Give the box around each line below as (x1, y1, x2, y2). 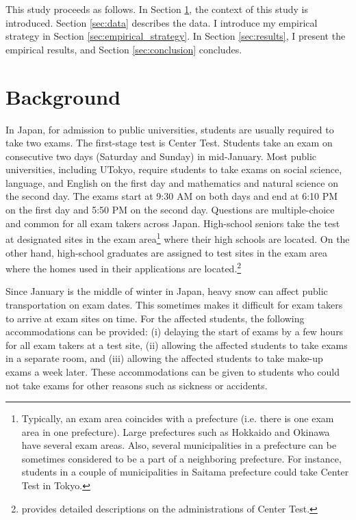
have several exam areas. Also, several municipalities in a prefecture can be (21, 438, 337, 452)
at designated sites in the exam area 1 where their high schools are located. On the (5, 230, 350, 246)
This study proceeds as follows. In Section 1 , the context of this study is (5, 2, 309, 16)
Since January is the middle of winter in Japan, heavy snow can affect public (5, 284, 328, 298)
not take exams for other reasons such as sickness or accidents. (5, 378, 268, 392)
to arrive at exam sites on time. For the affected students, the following (5, 311, 305, 325)
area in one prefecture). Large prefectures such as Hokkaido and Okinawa (21, 424, 330, 439)
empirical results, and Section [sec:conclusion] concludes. (5, 42, 242, 56)
